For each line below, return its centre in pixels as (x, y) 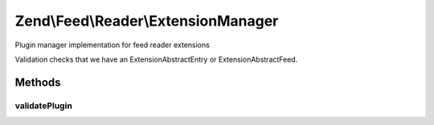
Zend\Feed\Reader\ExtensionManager (147, 21)
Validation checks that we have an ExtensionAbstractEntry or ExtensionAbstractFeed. (156, 59)
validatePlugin (43, 106)
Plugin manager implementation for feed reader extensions (113, 45)
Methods (38, 82)
